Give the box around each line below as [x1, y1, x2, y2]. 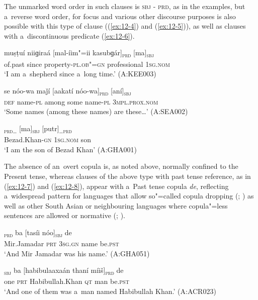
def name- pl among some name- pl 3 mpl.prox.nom [4, 96, 158, 107]
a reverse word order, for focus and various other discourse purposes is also [4, 11, 236, 21]
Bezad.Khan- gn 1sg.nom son [4, 134, 91, 145]
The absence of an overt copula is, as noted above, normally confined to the [4, 161, 238, 171]
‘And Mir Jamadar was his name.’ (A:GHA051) [4, 248, 150, 258]
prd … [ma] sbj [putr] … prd [4, 123, 72, 135]
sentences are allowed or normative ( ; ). [4, 210, 125, 221]
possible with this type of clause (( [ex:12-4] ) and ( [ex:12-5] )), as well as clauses [4, 21, 246, 31]
